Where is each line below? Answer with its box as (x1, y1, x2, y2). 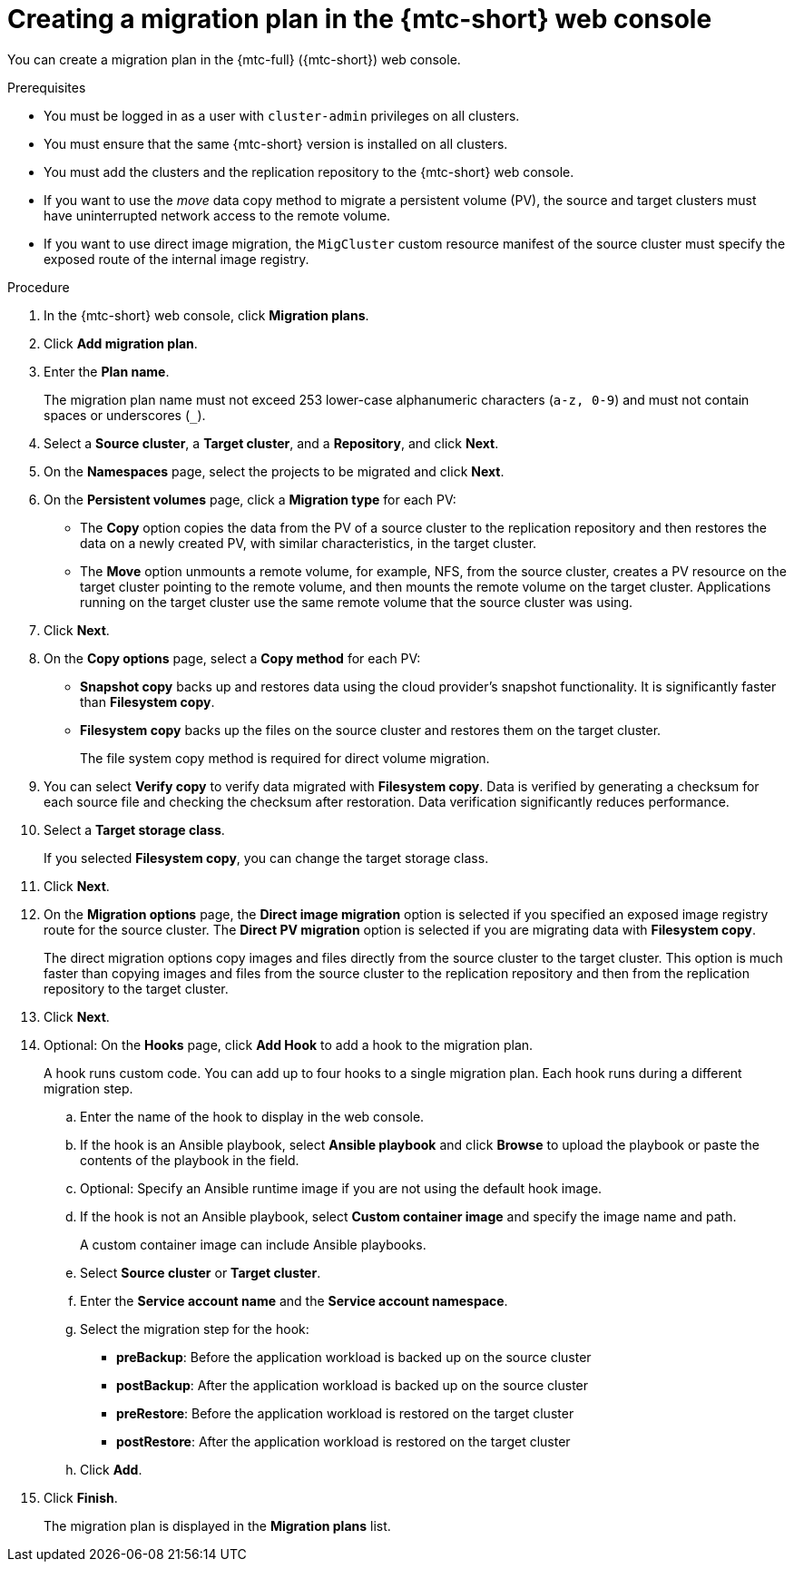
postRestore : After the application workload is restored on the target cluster (116, 1433, 571, 1449)
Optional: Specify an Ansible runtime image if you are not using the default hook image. (80, 1180, 603, 1196)
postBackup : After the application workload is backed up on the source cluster (116, 1377, 589, 1393)
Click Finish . (44, 1489, 118, 1505)
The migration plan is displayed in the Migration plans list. (44, 1517, 391, 1534)
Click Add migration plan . (44, 335, 198, 351)
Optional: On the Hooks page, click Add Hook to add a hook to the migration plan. (44, 1036, 534, 1053)
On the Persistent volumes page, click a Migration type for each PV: (44, 491, 456, 507)
